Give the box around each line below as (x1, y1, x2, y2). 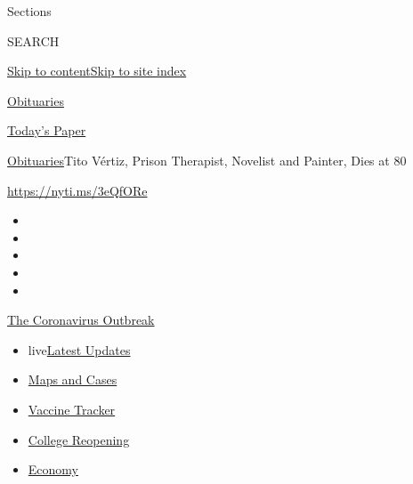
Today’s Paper (7, 121, 86, 140)
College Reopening (28, 430, 130, 448)
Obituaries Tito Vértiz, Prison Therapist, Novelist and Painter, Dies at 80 (7, 150, 407, 169)
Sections (7, 2, 52, 20)
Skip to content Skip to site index (7, 61, 187, 80)
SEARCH (7, 31, 60, 50)
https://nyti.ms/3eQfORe (7, 181, 148, 199)
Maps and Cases (28, 370, 117, 389)
